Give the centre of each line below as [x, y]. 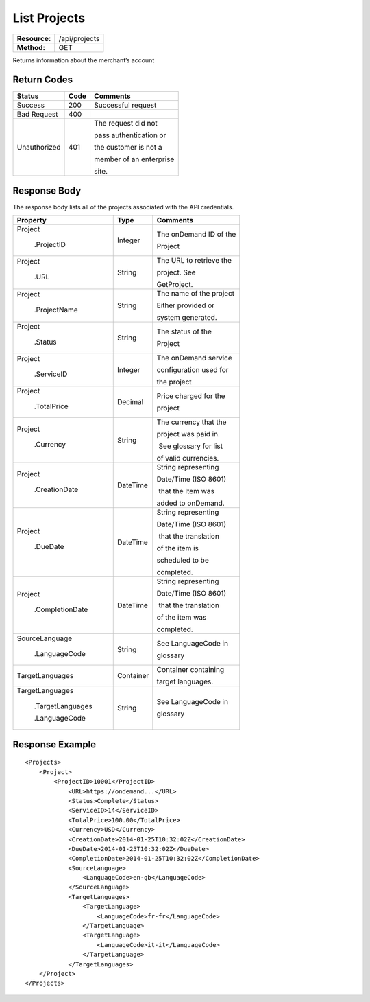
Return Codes [43, 80]
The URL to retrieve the [194, 261]
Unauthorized [39, 148]
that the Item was [187, 491]
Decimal [130, 402]
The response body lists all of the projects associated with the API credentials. [123, 207]
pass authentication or [130, 135]
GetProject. [175, 285]
